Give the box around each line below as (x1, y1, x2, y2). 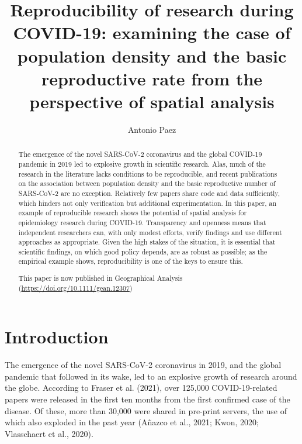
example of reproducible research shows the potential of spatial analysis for (18, 208, 247, 218)
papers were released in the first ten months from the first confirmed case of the (5, 393, 290, 405)
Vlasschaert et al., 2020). (5, 427, 93, 439)
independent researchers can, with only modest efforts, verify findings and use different (18, 227, 282, 237)
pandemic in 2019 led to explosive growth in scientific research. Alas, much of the (18, 159, 266, 168)
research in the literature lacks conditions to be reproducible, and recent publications (18, 168, 277, 178)
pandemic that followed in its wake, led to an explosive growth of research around (5, 370, 297, 382)
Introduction (5, 325, 109, 349)
